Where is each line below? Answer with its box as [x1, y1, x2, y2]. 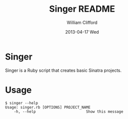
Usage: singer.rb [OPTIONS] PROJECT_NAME [5, 105, 91, 110]
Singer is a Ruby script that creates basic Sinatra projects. [5, 67, 122, 73]
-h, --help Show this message [14, 109, 124, 114]
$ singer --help [5, 100, 38, 105]
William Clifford [66, 20, 98, 25]
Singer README [49, 3, 115, 15]
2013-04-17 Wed [65, 29, 99, 35]
